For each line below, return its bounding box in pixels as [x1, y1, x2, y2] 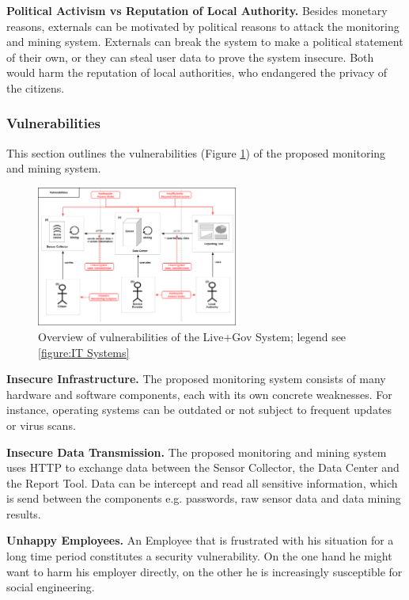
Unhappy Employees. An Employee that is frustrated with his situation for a [6, 532, 394, 549]
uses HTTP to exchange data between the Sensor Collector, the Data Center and [6, 459, 400, 476]
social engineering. [6, 579, 95, 595]
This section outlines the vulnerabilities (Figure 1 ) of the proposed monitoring [6, 144, 386, 161]
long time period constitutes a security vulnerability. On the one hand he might [6, 548, 392, 564]
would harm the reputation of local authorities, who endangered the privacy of [6, 64, 387, 81]
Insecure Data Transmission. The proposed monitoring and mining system [6, 443, 387, 460]
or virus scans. [6, 416, 76, 433]
